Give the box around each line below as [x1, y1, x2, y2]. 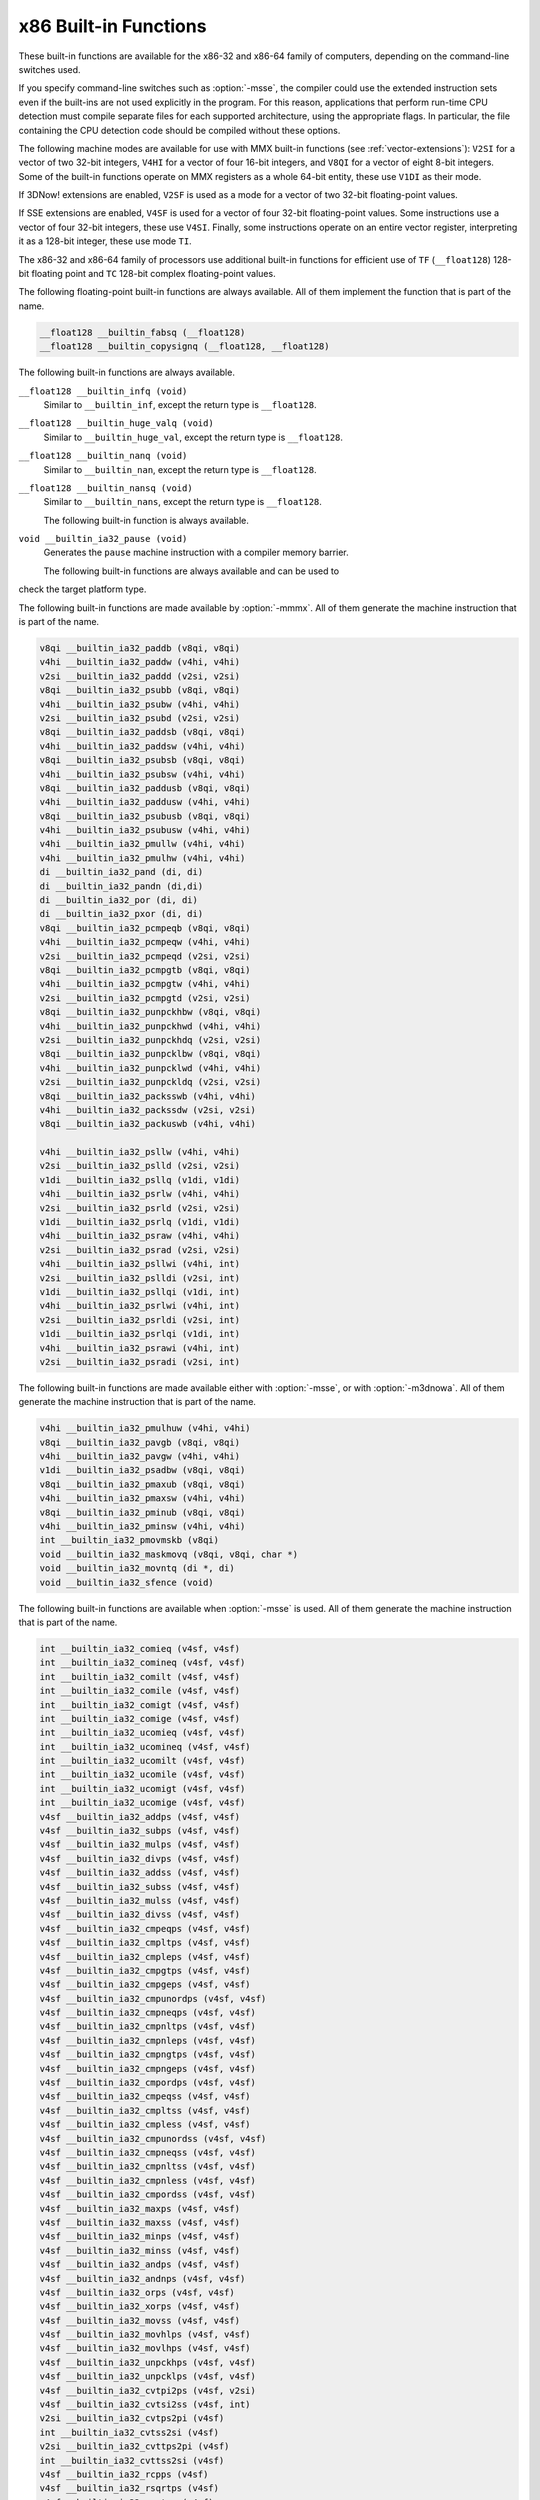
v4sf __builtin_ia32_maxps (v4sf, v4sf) [39, 2203, 240, 2214]
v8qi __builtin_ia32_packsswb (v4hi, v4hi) [39, 1090, 257, 1102]
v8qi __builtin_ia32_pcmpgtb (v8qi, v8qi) [39, 964, 251, 975]
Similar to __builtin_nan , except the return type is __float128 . [43, 463, 317, 475]
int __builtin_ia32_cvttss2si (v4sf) [39, 2455, 225, 2466]
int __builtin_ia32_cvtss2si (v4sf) [39, 2426, 220, 2438]
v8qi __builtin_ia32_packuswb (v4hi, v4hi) [39, 1118, 257, 1130]
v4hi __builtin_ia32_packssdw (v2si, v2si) [39, 1104, 257, 1115]
